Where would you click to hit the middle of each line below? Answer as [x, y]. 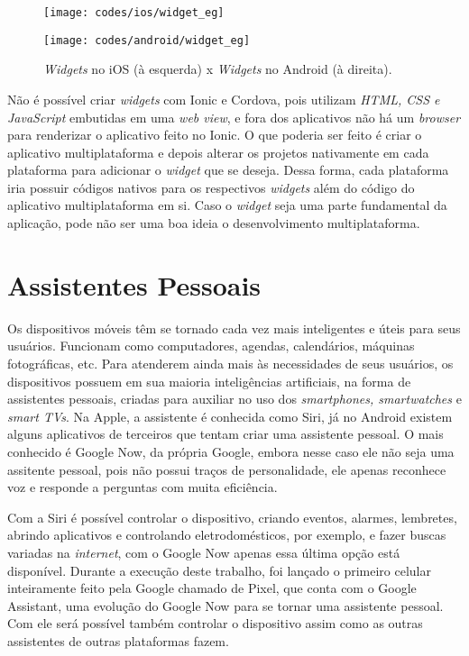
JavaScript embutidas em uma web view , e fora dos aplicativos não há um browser [234, 117]
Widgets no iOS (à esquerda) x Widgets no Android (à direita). [218, 69]
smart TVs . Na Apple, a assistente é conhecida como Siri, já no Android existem [230, 416]
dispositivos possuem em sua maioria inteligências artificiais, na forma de [209, 381]
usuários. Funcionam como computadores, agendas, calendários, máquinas [211, 346]
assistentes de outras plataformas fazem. [118, 640]
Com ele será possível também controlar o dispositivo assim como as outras [215, 623]
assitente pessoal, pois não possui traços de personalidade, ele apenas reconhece [227, 469]
